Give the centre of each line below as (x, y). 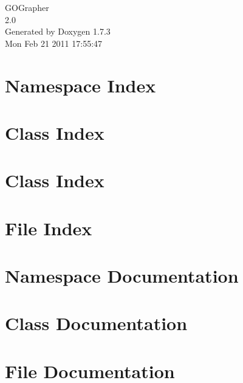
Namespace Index (80, 85)
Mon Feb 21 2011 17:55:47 (54, 43)
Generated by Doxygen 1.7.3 (58, 31)
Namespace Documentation (122, 276)
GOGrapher (27, 7)
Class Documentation (96, 323)
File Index (49, 228)
